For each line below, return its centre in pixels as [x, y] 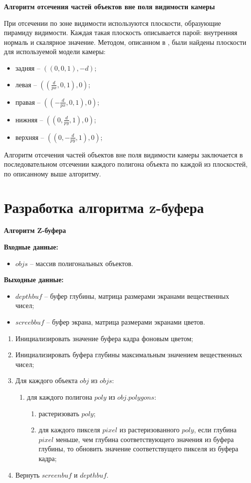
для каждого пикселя [69, 430]
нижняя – [29, 119]
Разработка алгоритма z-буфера [104, 207]
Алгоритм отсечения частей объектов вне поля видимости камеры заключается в [124, 154]
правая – [28, 102]
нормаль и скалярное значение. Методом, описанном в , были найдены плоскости [125, 42]
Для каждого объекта [46, 380]
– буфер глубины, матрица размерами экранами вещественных [137, 296]
